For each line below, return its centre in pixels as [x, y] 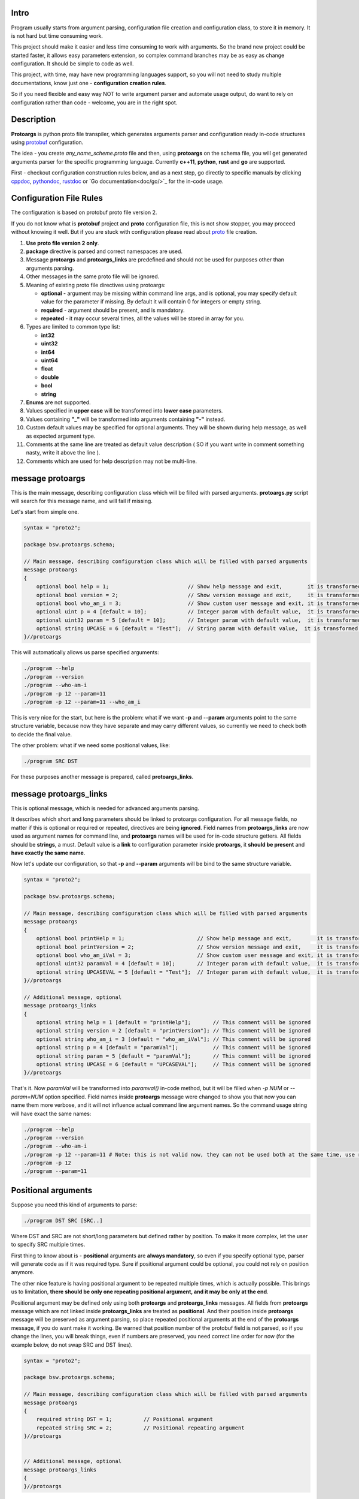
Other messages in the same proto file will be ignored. [93, 276]
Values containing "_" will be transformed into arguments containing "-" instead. [126, 419]
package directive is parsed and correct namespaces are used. [104, 251]
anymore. [23, 1272]
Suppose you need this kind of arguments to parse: [74, 1205]
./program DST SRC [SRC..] [63, 1220]
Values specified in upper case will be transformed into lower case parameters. [124, 411]
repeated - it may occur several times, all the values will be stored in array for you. [143, 318]
